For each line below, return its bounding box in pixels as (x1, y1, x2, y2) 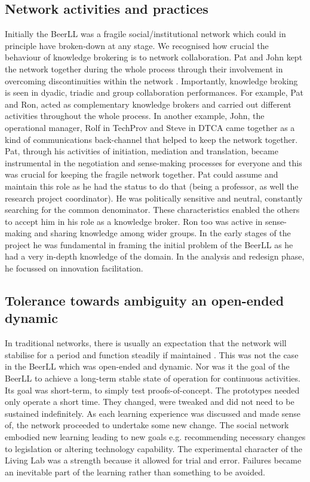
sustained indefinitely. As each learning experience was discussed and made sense (5, 407, 301, 419)
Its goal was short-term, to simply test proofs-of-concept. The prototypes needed (5, 383, 300, 396)
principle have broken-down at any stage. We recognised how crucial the (5, 39, 269, 51)
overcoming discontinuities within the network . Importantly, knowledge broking (5, 74, 298, 87)
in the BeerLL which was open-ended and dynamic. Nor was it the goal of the (5, 360, 290, 373)
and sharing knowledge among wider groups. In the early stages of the (34, 227, 291, 239)
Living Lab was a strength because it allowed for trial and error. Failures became (5, 454, 302, 466)
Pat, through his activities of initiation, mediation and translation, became (5, 145, 278, 157)
